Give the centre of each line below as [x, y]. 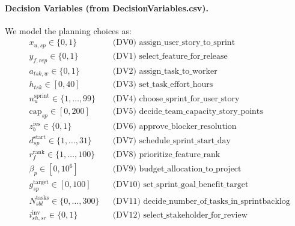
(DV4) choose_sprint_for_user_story [176, 99]
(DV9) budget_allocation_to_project [177, 169]
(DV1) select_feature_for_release [170, 56]
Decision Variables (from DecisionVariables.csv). [107, 7]
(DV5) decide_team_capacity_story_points [188, 112]
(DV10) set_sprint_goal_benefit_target [181, 185]
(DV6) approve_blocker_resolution [175, 126]
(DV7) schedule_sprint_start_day [172, 141]
